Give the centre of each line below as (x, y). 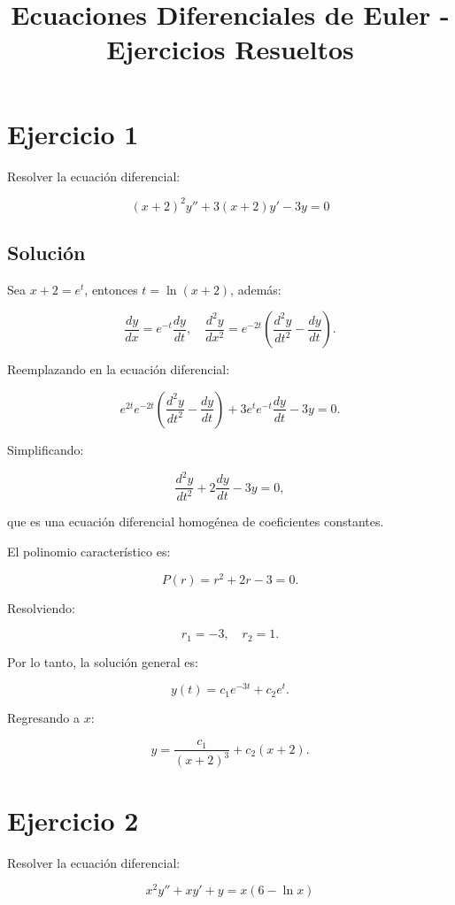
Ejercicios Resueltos (230, 49)
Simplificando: (46, 449)
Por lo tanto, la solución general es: (103, 661)
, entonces (111, 289)
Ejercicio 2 (73, 820)
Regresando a (43, 718)
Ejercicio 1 (73, 133)
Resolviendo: (41, 607)
